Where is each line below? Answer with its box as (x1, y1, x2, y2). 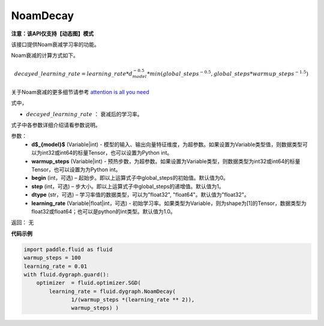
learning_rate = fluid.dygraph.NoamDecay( (49, 288, 176, 295)
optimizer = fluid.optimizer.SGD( (36, 279, 141, 286)
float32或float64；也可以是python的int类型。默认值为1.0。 (31, 207, 176, 215)
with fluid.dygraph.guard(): (23, 271, 110, 278)
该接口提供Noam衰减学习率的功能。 (11, 41, 100, 48)
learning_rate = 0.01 (23, 262, 88, 270)
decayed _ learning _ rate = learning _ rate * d (14, 70, 133, 77)
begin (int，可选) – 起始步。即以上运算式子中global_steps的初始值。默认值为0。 (31, 174, 229, 182)
